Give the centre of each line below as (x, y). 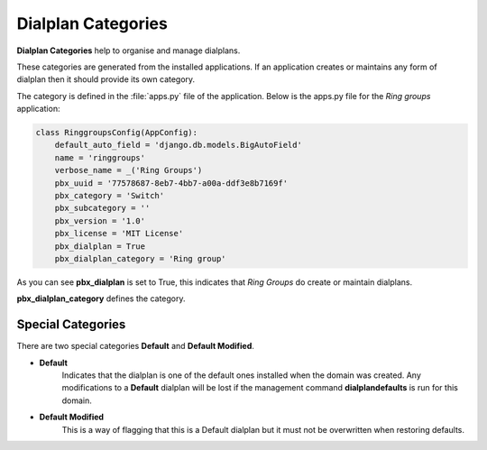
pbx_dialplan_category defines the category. (101, 298)
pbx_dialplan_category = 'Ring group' (140, 258)
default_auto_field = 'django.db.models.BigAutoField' (178, 145)
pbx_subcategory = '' (102, 208)
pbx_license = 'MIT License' (119, 234)
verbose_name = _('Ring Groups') (129, 170)
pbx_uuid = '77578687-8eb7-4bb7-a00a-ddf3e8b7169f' (171, 183)
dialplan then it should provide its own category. (106, 79)
